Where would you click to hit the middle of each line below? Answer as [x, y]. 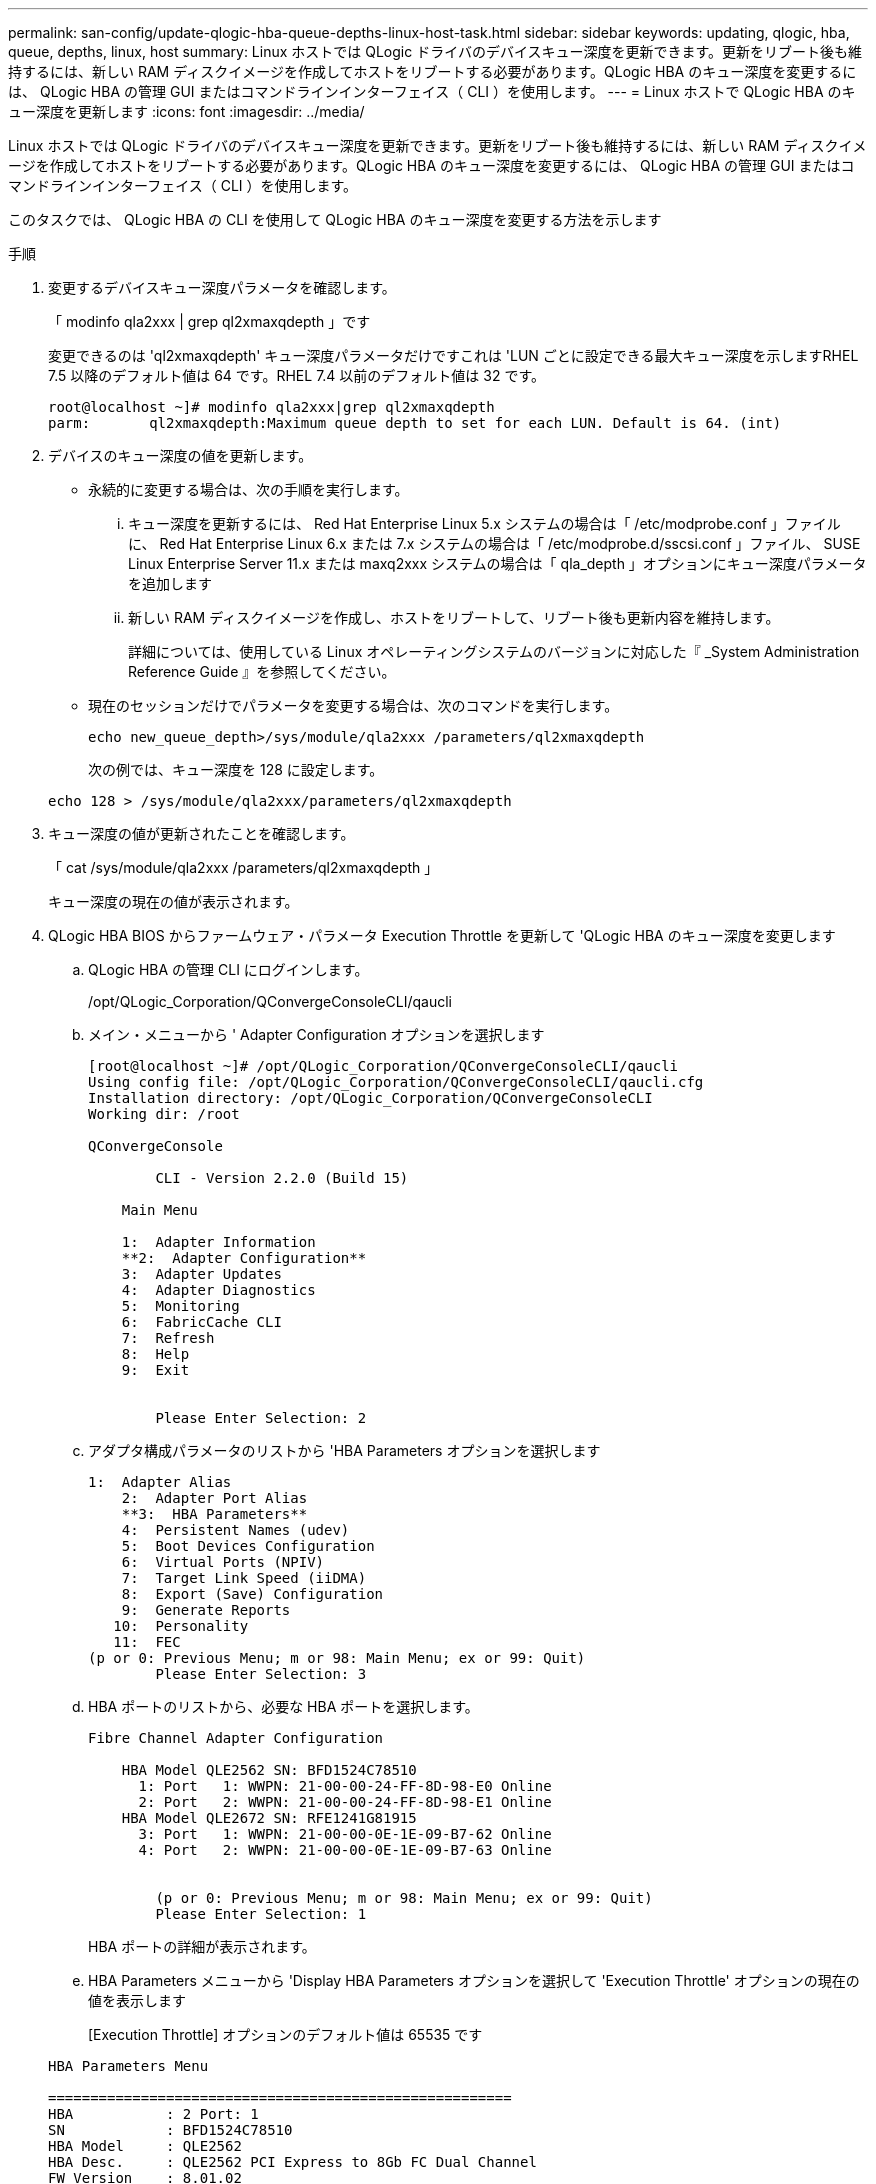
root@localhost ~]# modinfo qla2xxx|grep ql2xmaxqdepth [271, 407]
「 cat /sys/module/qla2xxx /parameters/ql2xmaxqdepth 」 [243, 867]
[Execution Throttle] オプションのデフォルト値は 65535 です [285, 2034]
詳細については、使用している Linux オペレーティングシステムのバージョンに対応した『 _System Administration [494, 651]
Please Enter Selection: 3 [261, 1674]
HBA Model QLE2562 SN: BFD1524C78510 [269, 1770]
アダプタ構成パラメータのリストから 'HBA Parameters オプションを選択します [344, 1450]
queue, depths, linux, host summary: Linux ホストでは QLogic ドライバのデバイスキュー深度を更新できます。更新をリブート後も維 [435, 51]
